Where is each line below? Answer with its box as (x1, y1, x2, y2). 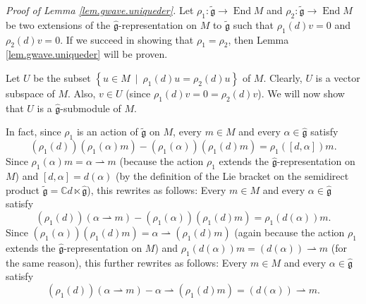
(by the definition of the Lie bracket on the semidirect (116, 168, 349, 183)
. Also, (68, 85, 96, 100)
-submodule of (60, 100, 121, 115)
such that (233, 17, 274, 32)
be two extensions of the (6, 17, 111, 32)
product (6, 182, 39, 197)
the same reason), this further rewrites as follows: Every (6, 255, 248, 269)
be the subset (33, 70, 91, 85)
